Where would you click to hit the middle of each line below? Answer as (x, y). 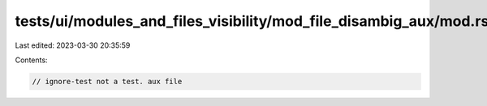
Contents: (31, 60)
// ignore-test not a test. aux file (107, 81)
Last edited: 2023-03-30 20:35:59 (73, 45)
